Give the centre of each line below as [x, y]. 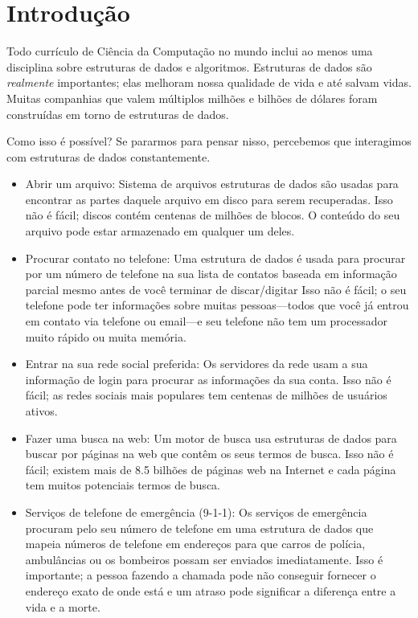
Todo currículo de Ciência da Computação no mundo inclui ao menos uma [190, 51]
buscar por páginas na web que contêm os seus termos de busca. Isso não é [209, 454]
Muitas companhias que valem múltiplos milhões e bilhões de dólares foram [192, 98]
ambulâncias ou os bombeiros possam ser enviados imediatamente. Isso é [204, 559]
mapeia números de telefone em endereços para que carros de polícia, [195, 544]
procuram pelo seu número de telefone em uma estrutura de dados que [199, 528]
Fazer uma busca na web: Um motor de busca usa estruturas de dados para [211, 438]
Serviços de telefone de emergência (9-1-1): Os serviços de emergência [196, 512]
